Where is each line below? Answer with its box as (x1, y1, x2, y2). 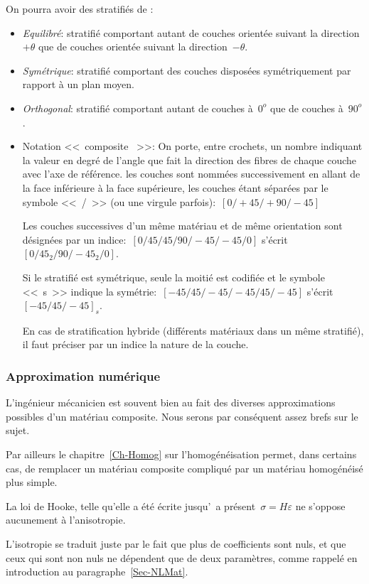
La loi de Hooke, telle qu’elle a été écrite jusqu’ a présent (6, 498, 256, 513)
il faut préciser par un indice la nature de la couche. (22, 337, 249, 352)
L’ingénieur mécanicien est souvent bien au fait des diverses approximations (6, 395, 336, 410)
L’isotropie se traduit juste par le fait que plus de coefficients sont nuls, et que (6, 536, 346, 551)
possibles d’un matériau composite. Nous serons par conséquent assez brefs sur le (6, 409, 358, 423)
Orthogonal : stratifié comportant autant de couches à (22, 100, 253, 115)
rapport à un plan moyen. (22, 77, 135, 92)
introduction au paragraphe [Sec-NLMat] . (6, 564, 188, 579)
